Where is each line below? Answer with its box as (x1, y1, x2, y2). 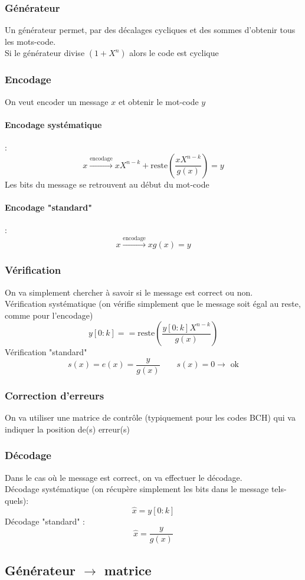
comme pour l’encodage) (5, 309, 93, 321)
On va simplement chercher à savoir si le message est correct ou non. (5, 286, 253, 298)
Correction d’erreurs (5, 388, 104, 402)
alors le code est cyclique (129, 47, 219, 59)
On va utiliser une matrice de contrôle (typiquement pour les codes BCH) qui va (5, 411, 296, 424)
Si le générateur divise (5, 47, 85, 59)
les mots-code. (5, 35, 56, 47)
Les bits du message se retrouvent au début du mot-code (5, 178, 209, 190)
